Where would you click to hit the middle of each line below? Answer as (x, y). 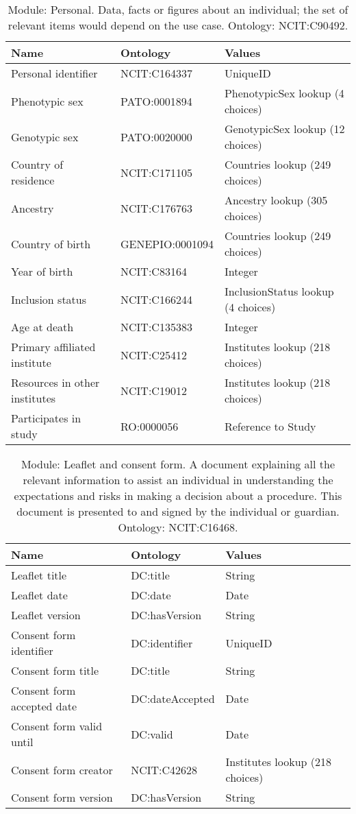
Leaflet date (39, 595)
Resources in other (55, 382)
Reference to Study (270, 426)
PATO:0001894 (156, 101)
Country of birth (51, 243)
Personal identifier (54, 73)
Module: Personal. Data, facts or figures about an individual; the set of (178, 9)
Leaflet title (39, 575)
